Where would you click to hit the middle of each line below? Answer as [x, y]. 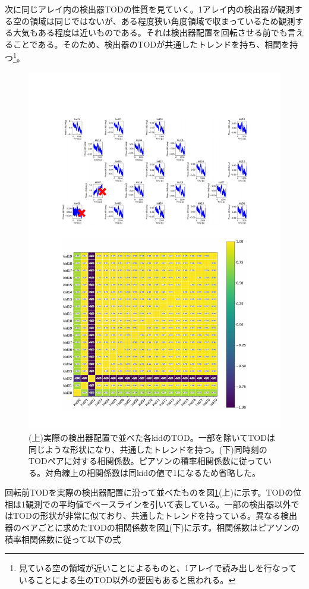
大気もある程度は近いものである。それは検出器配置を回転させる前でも [150, 32]
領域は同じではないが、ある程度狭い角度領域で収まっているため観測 [162, 21]
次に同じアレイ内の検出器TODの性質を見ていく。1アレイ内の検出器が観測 [149, 9]
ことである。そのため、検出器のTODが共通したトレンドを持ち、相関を [151, 44]
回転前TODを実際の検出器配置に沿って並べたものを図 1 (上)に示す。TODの [149, 492]
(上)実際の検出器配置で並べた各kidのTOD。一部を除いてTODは [152, 437]
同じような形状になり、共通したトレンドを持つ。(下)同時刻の [148, 449]
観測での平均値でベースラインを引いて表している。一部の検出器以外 [158, 504]
